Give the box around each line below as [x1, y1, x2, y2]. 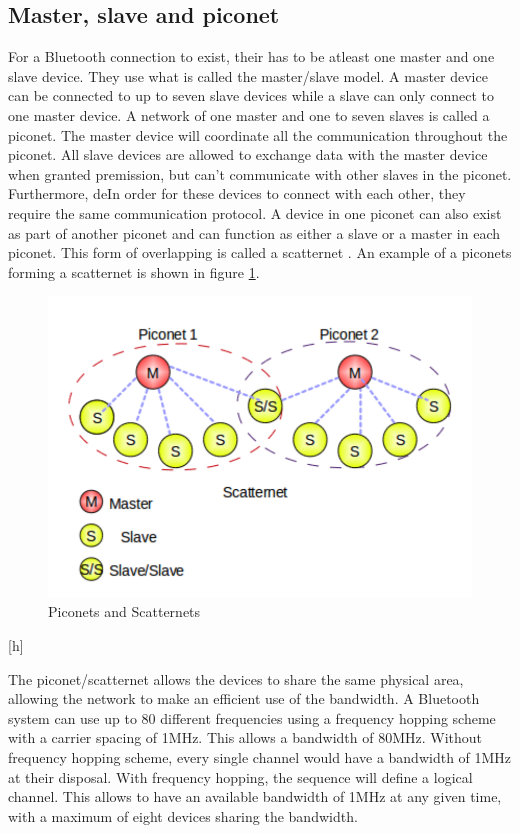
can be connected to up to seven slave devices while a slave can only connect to [8, 85, 494, 106]
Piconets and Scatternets [48, 601, 201, 622]
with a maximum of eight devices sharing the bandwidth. [8, 805, 358, 826]
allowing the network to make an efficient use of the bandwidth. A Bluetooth [8, 688, 480, 709]
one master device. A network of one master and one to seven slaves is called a [8, 104, 490, 125]
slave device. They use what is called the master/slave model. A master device [8, 65, 488, 86]
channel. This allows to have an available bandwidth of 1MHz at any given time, [8, 786, 502, 807]
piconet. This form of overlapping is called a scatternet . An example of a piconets [8, 242, 512, 263]
